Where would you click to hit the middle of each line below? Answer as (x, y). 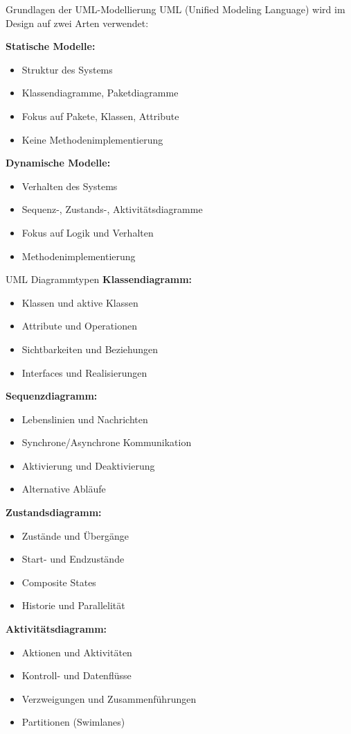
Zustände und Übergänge (75, 535)
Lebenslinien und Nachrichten (85, 419)
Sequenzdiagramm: (52, 396)
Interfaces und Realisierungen (84, 372)
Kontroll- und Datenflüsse (76, 675)
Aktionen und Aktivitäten (77, 652)
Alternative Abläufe (64, 489)
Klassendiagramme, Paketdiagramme (100, 93)
